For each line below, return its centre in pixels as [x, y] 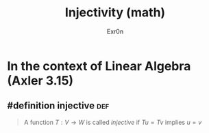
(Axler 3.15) [40, 80]
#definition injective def [58, 106]
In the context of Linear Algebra [99, 66]
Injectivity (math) [115, 13]
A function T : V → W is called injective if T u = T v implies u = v [113, 122]
